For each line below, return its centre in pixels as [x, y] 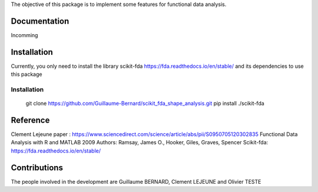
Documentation [40, 21]
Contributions [37, 168]
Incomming [24, 35]
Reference [30, 120]
